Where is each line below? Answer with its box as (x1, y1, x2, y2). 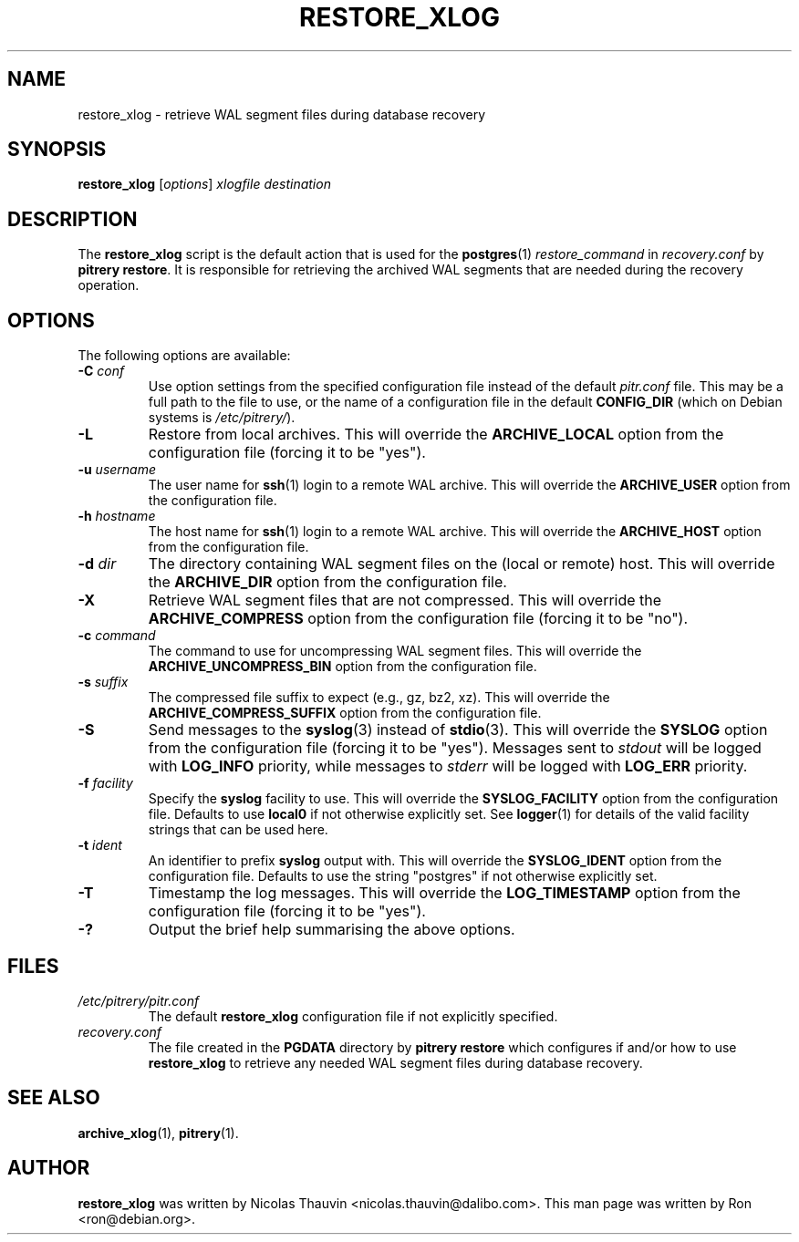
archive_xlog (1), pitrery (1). (78, 1124, 239, 1141)
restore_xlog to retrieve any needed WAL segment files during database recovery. (148, 1054, 643, 1071)
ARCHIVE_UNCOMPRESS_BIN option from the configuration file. (148, 658, 537, 675)
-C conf (78, 363, 125, 379)
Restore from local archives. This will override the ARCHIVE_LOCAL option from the (148, 425, 724, 444)
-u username (78, 461, 157, 478)
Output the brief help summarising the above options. (148, 920, 515, 939)
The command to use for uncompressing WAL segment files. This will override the (148, 643, 642, 659)
